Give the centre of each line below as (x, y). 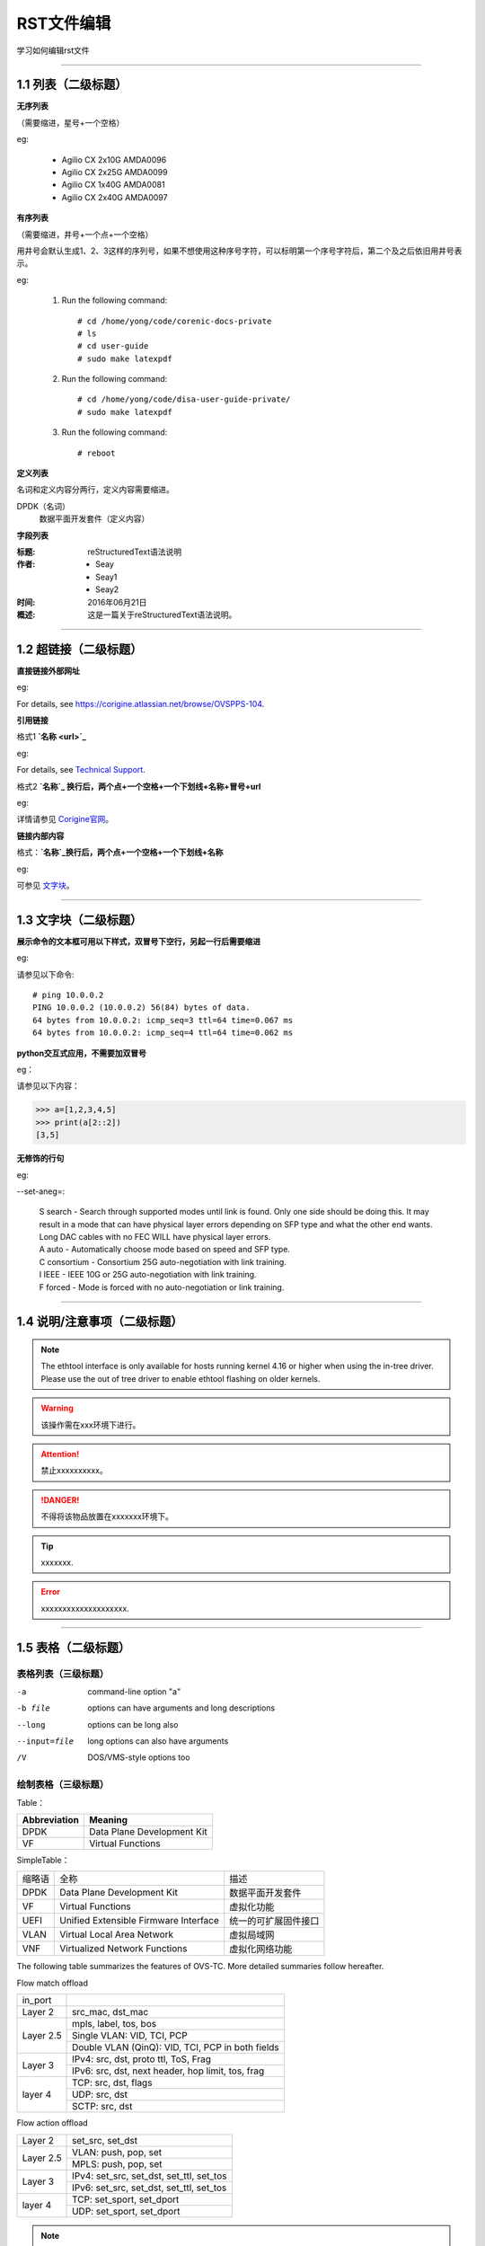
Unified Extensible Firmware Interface (140, 1921)
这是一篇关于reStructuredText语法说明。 (162, 615)
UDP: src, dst (100, 2095)
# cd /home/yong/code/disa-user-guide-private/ (184, 399)
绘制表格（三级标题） (63, 1785)
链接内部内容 (40, 836)
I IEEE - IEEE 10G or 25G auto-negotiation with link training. (148, 1275)
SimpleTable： (43, 1860)
